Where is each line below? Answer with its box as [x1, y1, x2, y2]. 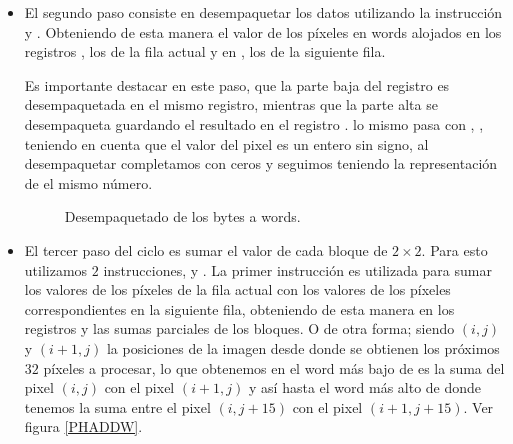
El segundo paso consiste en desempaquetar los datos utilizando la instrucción [24, 2, 503, 22]
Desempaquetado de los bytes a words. [64, 206, 301, 227]
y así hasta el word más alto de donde [249, 377, 482, 398]
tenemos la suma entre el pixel [24, 396, 211, 417]
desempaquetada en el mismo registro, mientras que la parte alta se [24, 94, 438, 115]
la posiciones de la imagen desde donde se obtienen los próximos [106, 337, 500, 358]
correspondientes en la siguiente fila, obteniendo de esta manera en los [24, 298, 455, 319]
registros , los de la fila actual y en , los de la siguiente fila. [24, 41, 386, 62]
